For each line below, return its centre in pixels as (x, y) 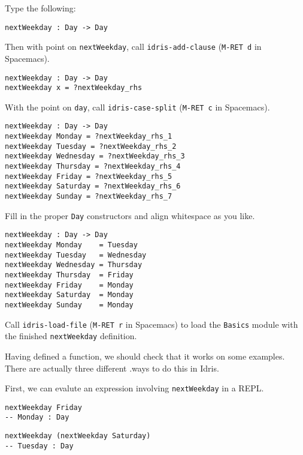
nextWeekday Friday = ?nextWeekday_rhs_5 (89, 176)
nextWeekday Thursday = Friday (69, 275)
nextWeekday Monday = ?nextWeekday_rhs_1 (89, 137)
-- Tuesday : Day (39, 446)
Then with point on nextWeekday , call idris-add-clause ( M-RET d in (133, 47)
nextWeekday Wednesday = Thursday (74, 265)
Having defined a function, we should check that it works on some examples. (145, 356)
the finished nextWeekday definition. (71, 336)
